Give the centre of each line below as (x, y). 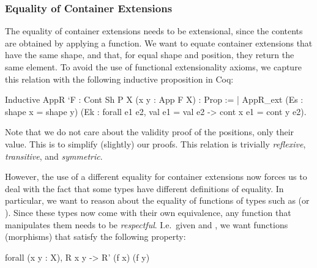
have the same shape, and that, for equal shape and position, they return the (150, 55)
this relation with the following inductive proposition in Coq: (119, 79)
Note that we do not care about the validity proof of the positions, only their (150, 132)
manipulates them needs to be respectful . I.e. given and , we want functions (147, 224)
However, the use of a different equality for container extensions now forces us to (156, 177)
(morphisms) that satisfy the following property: (95, 236)
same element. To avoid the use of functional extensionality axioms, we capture (153, 67)
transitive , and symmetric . (54, 156)
